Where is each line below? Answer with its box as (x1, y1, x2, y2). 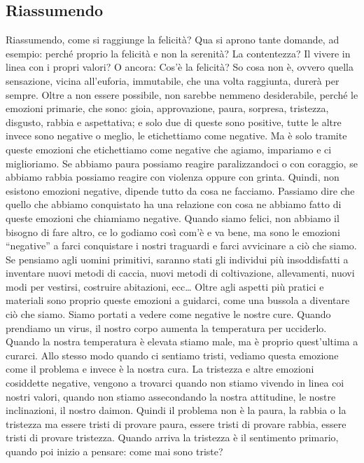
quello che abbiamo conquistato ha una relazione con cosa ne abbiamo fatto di (6, 197, 342, 212)
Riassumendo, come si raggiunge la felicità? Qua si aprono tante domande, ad (6, 32, 339, 47)
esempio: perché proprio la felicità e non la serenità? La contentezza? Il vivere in (6, 46, 351, 60)
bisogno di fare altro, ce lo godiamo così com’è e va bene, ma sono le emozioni (6, 224, 340, 239)
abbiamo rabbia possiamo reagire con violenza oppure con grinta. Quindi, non (6, 170, 339, 184)
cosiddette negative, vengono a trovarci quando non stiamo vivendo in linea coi (6, 375, 344, 390)
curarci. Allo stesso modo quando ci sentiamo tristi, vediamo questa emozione (6, 347, 339, 362)
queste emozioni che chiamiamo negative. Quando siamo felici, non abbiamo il (6, 210, 339, 225)
